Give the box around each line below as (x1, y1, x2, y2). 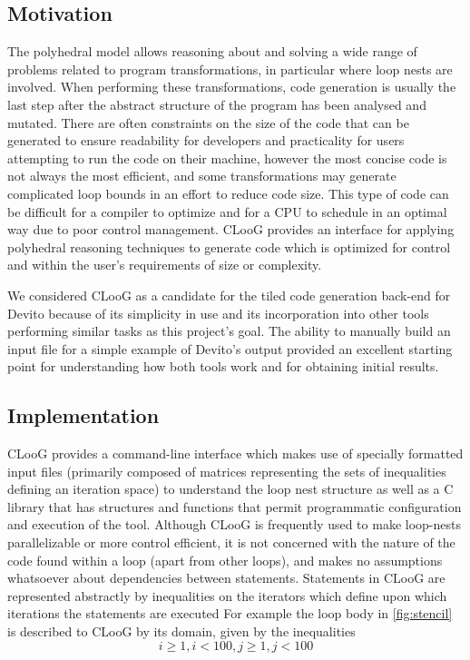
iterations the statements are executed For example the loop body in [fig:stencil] (7, 604, 453, 623)
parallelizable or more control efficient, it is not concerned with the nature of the (7, 533, 455, 552)
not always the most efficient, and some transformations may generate (7, 166, 397, 185)
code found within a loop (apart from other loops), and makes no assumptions (7, 550, 443, 569)
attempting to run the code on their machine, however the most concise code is (7, 148, 447, 167)
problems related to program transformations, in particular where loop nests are (7, 59, 453, 78)
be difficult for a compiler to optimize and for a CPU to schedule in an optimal (7, 202, 447, 221)
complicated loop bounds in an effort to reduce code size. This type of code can (7, 183, 449, 202)
